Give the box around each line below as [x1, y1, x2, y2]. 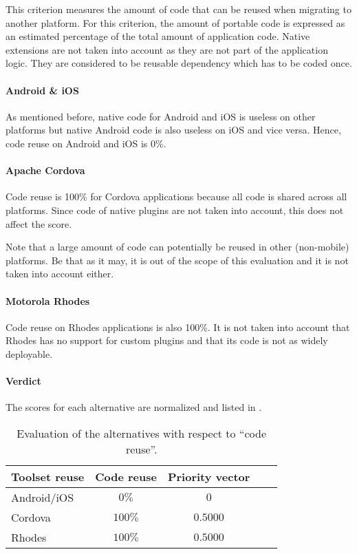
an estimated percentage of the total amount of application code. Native [6, 29, 310, 43]
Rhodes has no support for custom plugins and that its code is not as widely [6, 333, 328, 348]
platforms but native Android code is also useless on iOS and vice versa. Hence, [6, 122, 341, 137]
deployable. [6, 346, 53, 361]
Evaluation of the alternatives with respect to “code [17, 425, 267, 441]
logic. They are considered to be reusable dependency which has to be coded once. [6, 56, 352, 70]
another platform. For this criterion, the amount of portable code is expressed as [6, 15, 345, 30]
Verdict [6, 374, 41, 388]
